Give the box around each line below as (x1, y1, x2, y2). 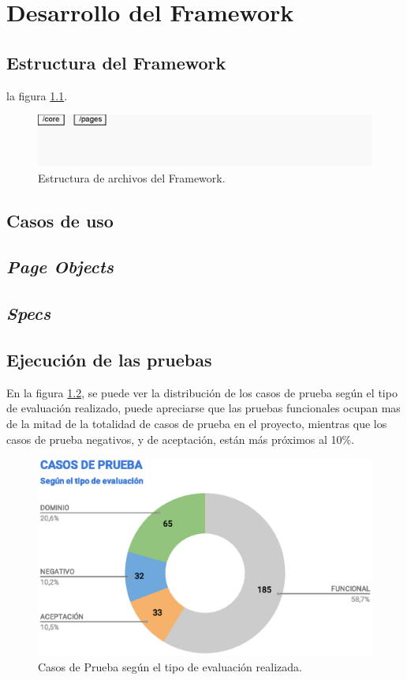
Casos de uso (6, 208, 114, 232)
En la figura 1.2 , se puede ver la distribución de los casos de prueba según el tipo (6, 384, 398, 400)
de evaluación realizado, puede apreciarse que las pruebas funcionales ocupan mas (6, 400, 401, 416)
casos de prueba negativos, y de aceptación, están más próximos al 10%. (6, 430, 355, 447)
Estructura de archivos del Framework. (38, 169, 226, 186)
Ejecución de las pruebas (6, 347, 212, 371)
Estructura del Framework (6, 50, 226, 74)
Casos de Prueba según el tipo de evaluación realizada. (38, 658, 302, 674)
